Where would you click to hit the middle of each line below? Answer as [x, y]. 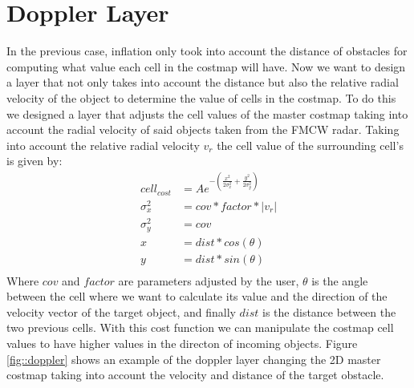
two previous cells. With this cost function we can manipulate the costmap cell [200, 327]
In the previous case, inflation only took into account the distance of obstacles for [207, 51]
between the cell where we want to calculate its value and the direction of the [197, 296]
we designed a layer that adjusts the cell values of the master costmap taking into [207, 113]
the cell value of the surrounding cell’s [310, 145]
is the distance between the [329, 311]
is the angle [340, 280]
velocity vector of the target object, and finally [121, 311]
